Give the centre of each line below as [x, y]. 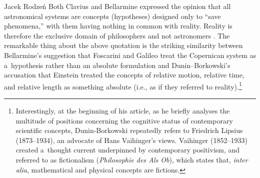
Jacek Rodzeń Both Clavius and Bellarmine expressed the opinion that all [117, 6]
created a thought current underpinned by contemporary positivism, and [128, 150]
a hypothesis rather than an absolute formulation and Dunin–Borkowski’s [117, 65]
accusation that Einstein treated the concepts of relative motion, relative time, [124, 75]
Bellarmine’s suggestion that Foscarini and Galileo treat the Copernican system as [130, 55]
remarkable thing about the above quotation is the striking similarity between [123, 45]
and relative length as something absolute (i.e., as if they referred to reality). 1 [123, 85]
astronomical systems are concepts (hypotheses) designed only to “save [112, 16]
